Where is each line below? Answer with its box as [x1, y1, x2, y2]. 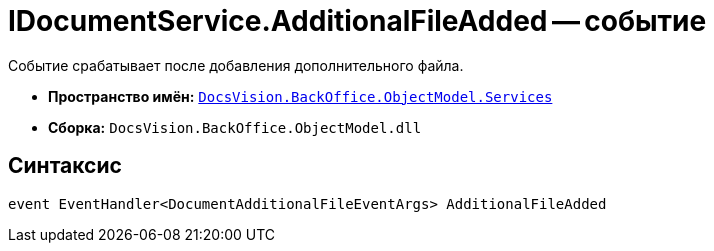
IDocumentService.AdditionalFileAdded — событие [8, 4, 707, 38]
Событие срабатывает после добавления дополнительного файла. [8, 56, 464, 74]
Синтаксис [8, 153, 122, 179]
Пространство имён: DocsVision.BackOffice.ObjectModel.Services [48, 87, 553, 105]
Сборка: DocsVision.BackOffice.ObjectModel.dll [48, 118, 422, 136]
